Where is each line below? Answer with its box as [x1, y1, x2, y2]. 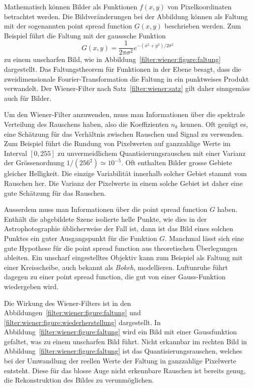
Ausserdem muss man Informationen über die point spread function [4, 204, 207, 214]
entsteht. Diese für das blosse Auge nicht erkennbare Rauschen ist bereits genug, [4, 365, 246, 375]
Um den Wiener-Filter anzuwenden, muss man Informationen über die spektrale [4, 109, 245, 119]
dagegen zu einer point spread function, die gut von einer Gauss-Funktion [4, 271, 226, 282]
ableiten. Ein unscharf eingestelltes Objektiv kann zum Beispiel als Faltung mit [4, 252, 243, 263]
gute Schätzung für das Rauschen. [4, 187, 106, 198]
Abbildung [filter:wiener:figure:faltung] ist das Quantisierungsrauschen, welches [4, 346, 242, 356]
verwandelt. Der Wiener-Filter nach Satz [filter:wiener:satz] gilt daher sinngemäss [4, 83, 250, 93]
